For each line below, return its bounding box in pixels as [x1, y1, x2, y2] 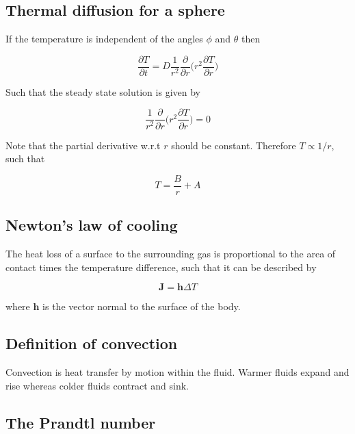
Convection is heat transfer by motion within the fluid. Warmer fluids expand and [5, 364, 350, 379]
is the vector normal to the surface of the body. [42, 299, 241, 314]
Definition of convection [5, 333, 178, 354]
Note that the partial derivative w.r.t [5, 138, 161, 152]
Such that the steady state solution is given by [5, 84, 200, 99]
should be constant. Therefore [171, 138, 296, 152]
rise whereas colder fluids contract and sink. [5, 378, 189, 392]
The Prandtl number [5, 411, 156, 433]
